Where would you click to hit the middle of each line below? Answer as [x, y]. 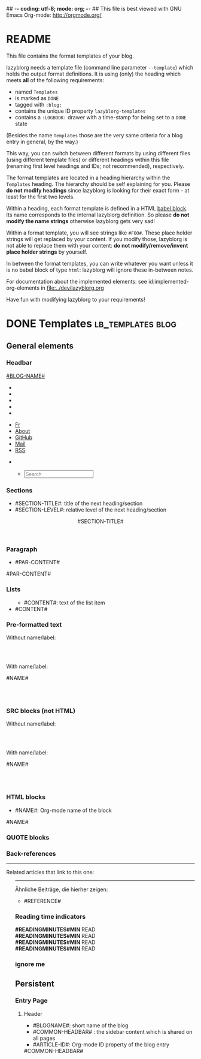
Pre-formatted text [34, 624]
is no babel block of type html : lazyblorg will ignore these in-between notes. [100, 270]
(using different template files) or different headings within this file [88, 160]
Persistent [35, 984]
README [29, 39]
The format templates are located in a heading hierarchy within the [88, 177]
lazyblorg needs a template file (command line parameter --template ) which [100, 67]
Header [33, 1013]
